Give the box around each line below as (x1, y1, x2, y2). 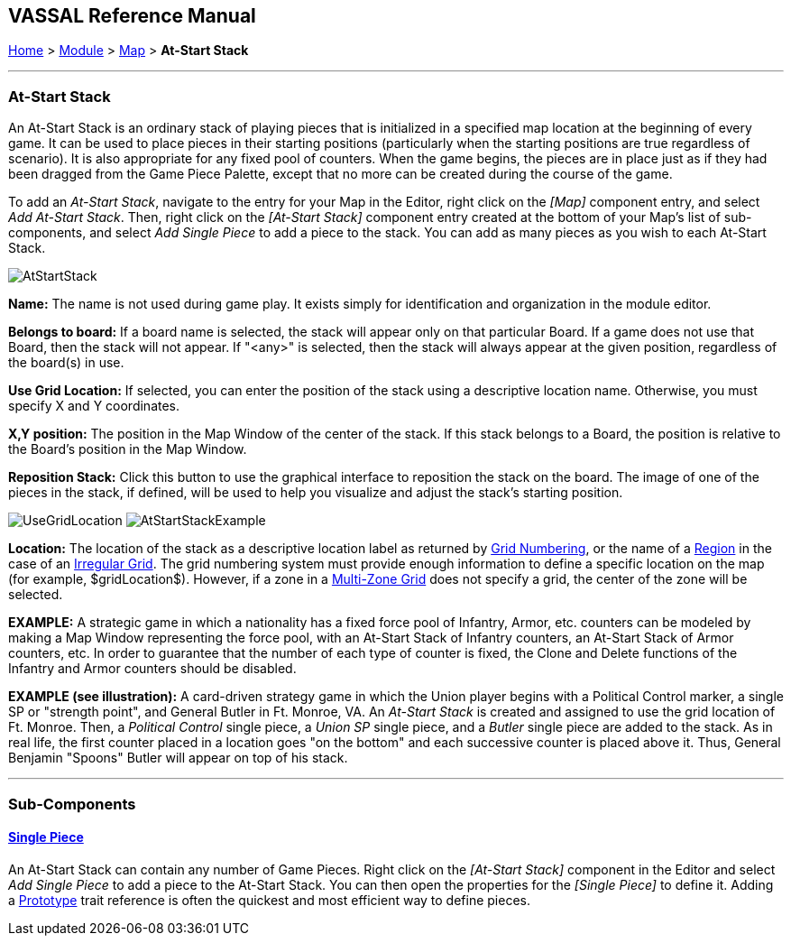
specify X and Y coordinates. (8, 398, 180, 414)
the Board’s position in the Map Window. (8, 441, 247, 458)
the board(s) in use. (8, 355, 124, 371)
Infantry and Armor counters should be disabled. (8, 661, 297, 677)
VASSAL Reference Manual (8, 5, 256, 27)
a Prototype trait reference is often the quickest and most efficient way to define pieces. (8, 892, 531, 908)
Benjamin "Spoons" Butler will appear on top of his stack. (8, 750, 348, 766)
